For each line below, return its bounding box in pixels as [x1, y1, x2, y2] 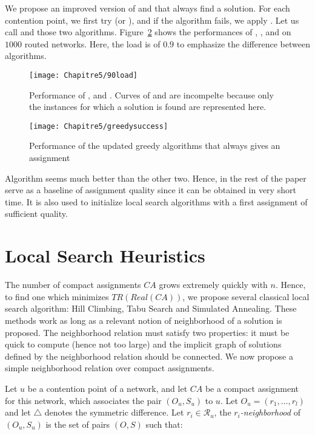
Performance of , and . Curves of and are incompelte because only [29, 88, 274, 101]
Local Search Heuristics [5, 243, 205, 268]
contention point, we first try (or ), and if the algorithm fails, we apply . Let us [5, 13, 299, 26]
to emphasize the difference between [176, 37, 310, 50]
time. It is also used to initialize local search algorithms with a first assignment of [5, 195, 308, 208]
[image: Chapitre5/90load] [29, 70, 138, 80]
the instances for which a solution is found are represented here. [29, 100, 267, 113]
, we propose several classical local [182, 290, 310, 303]
